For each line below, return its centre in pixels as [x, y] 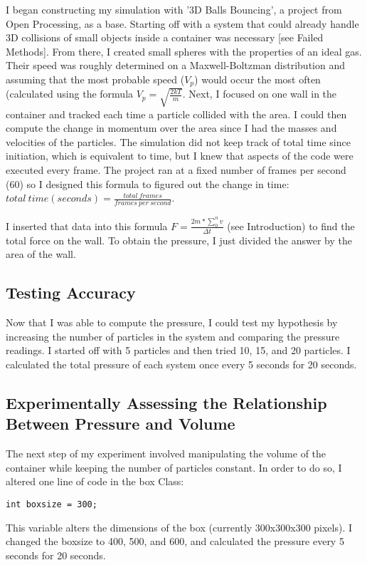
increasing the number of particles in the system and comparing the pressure [173, 336]
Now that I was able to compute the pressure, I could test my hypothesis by [172, 322]
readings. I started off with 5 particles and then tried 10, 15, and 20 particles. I [178, 350]
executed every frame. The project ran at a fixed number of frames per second [176, 170]
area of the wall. [41, 254]
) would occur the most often [257, 79]
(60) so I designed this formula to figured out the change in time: [148, 183]
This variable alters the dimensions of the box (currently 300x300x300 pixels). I [179, 527]
